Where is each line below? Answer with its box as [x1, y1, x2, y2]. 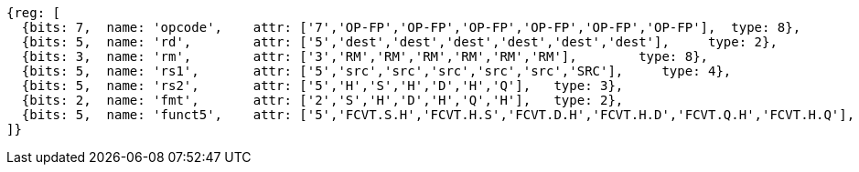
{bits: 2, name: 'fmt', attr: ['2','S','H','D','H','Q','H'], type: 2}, [21, 93, 624, 107]
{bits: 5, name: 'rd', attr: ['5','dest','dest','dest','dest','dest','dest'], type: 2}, [21, 35, 778, 49]
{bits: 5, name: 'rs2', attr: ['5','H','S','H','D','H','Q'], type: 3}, [21, 78, 624, 93]
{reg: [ [6, 5, 61, 20]
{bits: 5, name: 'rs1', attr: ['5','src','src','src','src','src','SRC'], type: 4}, [21, 64, 732, 78]
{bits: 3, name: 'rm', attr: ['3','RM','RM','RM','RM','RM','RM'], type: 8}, [21, 49, 709, 64]
